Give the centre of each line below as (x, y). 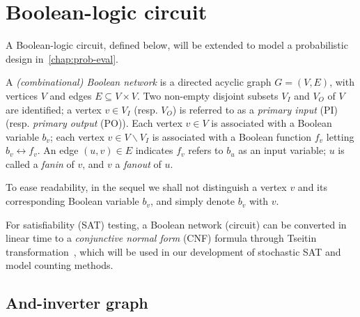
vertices (22, 95)
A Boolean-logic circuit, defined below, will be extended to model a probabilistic (177, 45)
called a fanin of (40, 163)
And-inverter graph (77, 303)
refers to (206, 150)
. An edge (58, 150)
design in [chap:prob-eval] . (62, 58)
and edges (71, 95)
